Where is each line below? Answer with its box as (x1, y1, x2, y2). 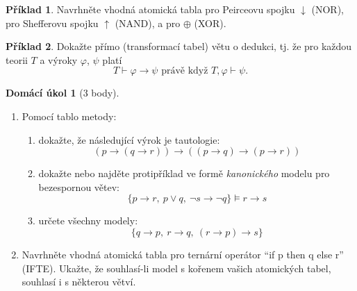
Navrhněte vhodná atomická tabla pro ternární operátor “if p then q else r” (22, 247, 344, 261)
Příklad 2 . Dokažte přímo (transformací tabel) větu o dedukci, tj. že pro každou (6, 39, 352, 53)
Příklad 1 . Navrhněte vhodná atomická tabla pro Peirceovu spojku (6, 2, 295, 16)
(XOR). (194, 15, 226, 30)
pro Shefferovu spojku (6, 15, 99, 30)
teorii (6, 52, 28, 67)
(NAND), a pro (115, 15, 181, 30)
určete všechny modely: (38, 213, 138, 228)
